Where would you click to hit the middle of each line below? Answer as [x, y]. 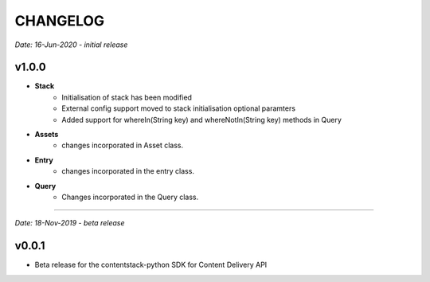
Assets [47, 135]
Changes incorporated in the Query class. [130, 197]
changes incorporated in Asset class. [123, 145]
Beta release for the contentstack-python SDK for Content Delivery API [151, 265]
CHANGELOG [60, 21]
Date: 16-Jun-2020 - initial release [71, 45]
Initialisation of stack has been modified [127, 97]
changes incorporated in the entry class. [128, 171]
